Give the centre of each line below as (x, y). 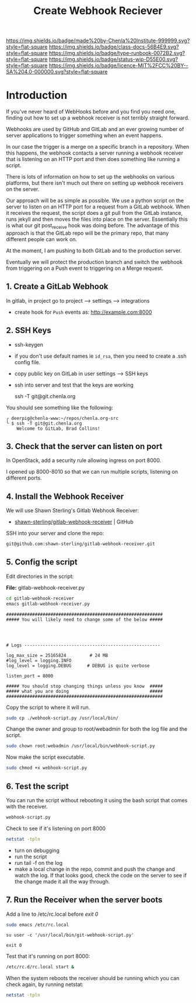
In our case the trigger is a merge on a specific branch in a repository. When (98, 147)
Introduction (37, 95)
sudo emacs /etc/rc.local (37, 925)
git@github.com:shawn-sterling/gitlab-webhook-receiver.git (81, 544)
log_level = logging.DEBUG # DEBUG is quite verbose (78, 666)
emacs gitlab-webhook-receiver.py (48, 604)
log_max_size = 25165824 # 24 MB (57, 655)
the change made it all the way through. (62, 881)
